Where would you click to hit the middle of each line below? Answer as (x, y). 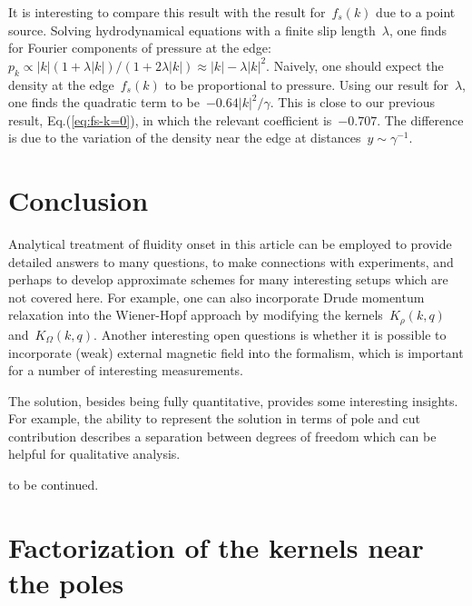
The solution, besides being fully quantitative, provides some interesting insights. (233, 400)
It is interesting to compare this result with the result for (167, 12)
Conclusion (79, 200)
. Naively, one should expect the (355, 65)
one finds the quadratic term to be (104, 102)
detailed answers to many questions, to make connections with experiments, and (231, 261)
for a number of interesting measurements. (126, 370)
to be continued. (54, 485)
